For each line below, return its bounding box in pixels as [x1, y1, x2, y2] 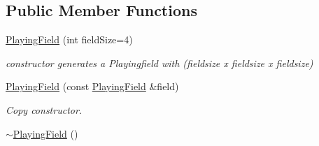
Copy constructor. [6, 102, 83, 117]
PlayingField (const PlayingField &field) [6, 79, 179, 94]
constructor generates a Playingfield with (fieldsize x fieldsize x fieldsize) [6, 55, 313, 70]
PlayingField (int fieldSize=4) [6, 32, 133, 47]
